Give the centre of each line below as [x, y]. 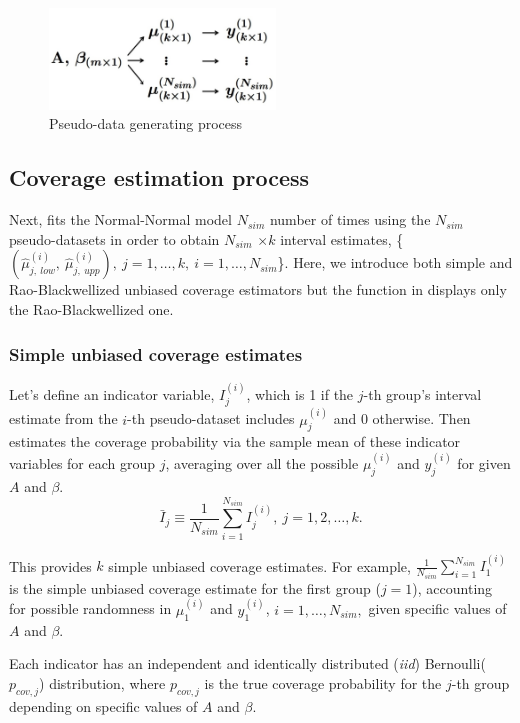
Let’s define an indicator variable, [112, 393]
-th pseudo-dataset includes [211, 418]
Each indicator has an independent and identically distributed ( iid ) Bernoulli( [247, 663]
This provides [50, 565]
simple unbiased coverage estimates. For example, [259, 565]
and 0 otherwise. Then [402, 418]
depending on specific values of [103, 705]
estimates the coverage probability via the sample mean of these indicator [235, 441]
